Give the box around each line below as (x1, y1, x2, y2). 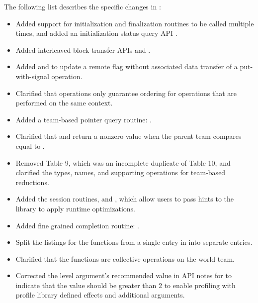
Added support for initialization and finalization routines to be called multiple (15, 18, 254, 28)
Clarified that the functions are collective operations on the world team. (15, 253, 235, 264)
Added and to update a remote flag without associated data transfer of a (15, 61, 238, 72)
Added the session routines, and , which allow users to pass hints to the (15, 194, 234, 204)
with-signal (15, 71, 49, 81)
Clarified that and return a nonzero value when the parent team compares (15, 131, 242, 141)
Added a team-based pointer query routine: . (15, 114, 152, 124)
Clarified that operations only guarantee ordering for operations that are (15, 88, 237, 98)
